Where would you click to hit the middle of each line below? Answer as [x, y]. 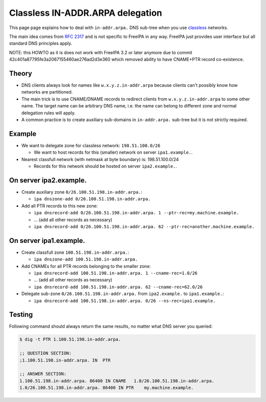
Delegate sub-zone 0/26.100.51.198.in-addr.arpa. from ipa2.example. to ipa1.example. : [123, 294]
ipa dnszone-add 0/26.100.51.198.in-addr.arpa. [92, 199]
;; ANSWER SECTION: [43, 374]
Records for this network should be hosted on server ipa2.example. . [105, 166]
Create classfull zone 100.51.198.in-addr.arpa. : [75, 252]
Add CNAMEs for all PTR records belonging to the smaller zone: [86, 266]
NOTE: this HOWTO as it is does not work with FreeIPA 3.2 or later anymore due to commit [101, 52]
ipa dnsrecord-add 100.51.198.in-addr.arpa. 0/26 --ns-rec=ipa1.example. [125, 301]
